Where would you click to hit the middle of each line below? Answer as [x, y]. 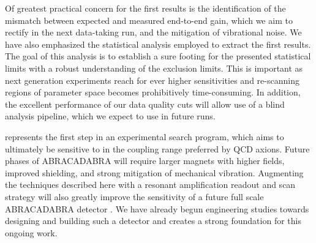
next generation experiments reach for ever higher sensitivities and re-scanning [152, 80]
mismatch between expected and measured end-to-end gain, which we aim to [149, 20]
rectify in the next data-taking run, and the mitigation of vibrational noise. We [153, 32]
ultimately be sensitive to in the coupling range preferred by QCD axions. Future [157, 148]
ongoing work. [31, 232]
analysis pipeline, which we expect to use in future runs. [110, 116]
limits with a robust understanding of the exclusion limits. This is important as [154, 68]
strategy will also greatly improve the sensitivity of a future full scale [134, 196]
